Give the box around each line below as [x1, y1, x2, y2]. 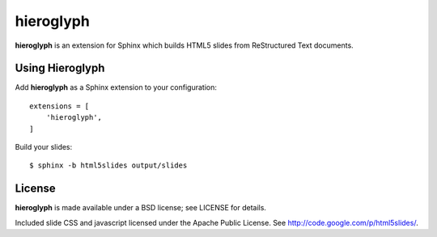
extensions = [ [29, 101, 90, 111]
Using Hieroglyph [15, 61, 105, 75]
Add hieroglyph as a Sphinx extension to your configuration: [15, 83, 218, 92]
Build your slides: [15, 142, 73, 152]
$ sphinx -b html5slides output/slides [29, 161, 188, 170]
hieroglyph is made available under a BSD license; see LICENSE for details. [15, 203, 267, 213]
